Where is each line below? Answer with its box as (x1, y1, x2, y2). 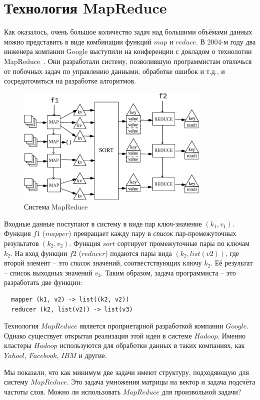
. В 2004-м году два (195, 36, 256, 46)
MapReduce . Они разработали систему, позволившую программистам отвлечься (4, 55, 252, 66)
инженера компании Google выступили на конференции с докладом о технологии (4, 46, 252, 56)
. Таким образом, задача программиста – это (100, 267, 236, 277)
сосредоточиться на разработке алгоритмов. (4, 75, 136, 86)
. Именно (217, 330, 245, 340)
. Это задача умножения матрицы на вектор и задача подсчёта (66, 376, 255, 387)
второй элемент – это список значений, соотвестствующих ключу (4, 257, 202, 268)
